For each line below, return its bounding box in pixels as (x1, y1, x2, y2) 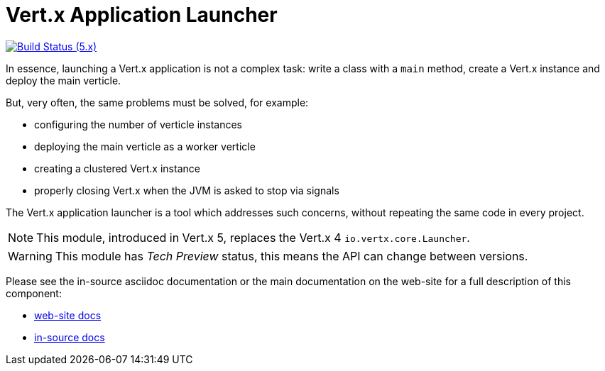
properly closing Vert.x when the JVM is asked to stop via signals (34, 184, 339, 196)
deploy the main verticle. (6, 74, 121, 87)
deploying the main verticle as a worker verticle (34, 140, 256, 153)
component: (6, 287, 62, 299)
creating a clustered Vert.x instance (34, 162, 200, 175)
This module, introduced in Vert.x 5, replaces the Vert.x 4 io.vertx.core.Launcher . (36, 230, 470, 245)
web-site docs (34, 309, 102, 321)
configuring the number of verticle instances (34, 118, 243, 131)
